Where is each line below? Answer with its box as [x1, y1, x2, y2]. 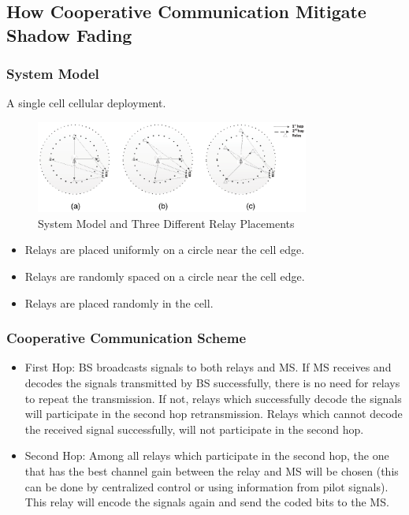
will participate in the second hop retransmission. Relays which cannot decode [24, 405, 403, 422]
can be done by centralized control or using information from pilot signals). [24, 478, 389, 494]
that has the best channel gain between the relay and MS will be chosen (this [24, 463, 399, 479]
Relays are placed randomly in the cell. [24, 294, 214, 311]
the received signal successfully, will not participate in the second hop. [24, 420, 364, 437]
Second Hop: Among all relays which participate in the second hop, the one [24, 447, 389, 464]
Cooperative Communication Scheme [6, 328, 247, 348]
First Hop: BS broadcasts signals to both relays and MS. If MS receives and [24, 359, 392, 375]
